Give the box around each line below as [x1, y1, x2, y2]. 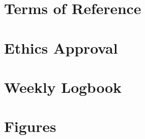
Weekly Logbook [4, 76, 122, 97]
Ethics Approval [4, 37, 118, 58]
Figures [4, 116, 56, 136]
